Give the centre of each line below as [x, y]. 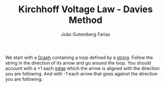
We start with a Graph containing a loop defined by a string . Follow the [79, 57]
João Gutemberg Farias [86, 34]
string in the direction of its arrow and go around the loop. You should [78, 63]
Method [86, 20]
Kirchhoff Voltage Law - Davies [86, 9]
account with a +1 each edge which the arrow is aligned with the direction [82, 68]
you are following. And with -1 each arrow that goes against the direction [81, 74]
